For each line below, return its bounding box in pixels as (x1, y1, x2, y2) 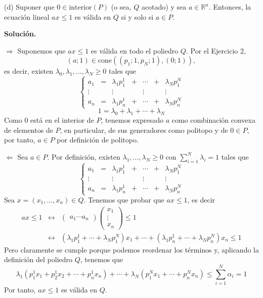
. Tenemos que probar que (83, 194, 164, 205)
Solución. (4, 28, 36, 39)
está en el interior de (30, 115, 94, 125)
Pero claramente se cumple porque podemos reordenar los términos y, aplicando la (4, 244, 259, 255)
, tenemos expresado (101, 115, 163, 125)
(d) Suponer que (4, 2, 55, 12)
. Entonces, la (209, 2, 251, 12)
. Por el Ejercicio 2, (186, 45, 246, 56)
